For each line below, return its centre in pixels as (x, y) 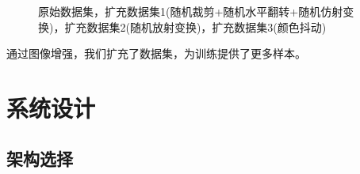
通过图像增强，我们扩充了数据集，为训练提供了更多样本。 (156, 53)
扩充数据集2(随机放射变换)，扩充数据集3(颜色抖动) (195, 26)
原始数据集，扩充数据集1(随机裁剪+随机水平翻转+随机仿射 (191, 11)
